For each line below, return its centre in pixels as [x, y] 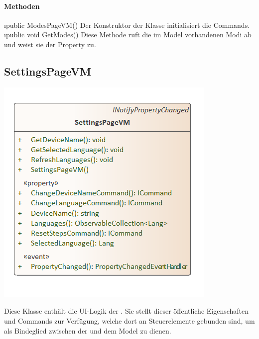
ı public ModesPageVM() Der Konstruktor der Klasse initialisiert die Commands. [127, 25]
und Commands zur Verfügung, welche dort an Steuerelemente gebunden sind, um [129, 320]
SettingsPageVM [48, 71]
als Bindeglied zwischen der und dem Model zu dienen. [88, 330]
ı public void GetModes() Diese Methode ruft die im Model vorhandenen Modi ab [128, 35]
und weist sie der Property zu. [50, 44]
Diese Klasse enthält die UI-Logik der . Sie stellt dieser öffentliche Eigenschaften [127, 311]
